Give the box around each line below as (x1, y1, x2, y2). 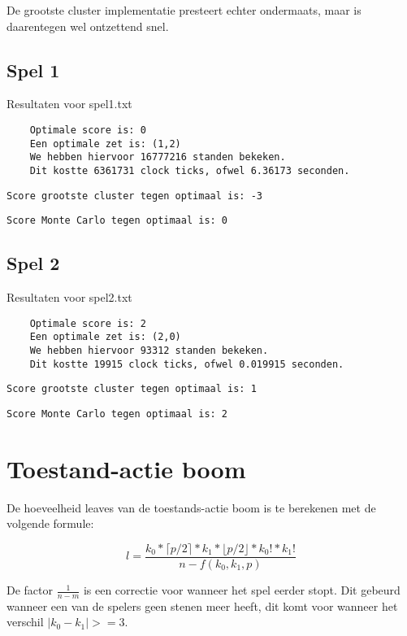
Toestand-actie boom (6, 451, 246, 485)
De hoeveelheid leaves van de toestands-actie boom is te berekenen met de (6, 499, 376, 516)
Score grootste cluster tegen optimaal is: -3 (6, 189, 262, 202)
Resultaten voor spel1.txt (6, 95, 132, 112)
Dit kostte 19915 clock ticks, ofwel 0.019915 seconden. (29, 358, 344, 370)
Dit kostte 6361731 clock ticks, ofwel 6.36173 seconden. (29, 164, 350, 176)
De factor (6, 582, 54, 599)
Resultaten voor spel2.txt (6, 289, 132, 306)
